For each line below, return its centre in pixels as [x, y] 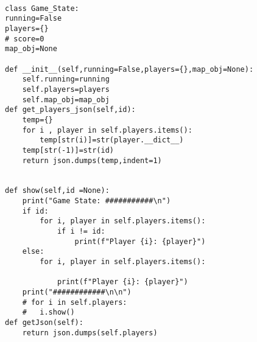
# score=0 [25, 39]
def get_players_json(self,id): [70, 110]
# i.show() [48, 312]
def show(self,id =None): [57, 191]
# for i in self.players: [75, 302]
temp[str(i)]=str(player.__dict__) [112, 140]
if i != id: [81, 232]
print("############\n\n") [77, 292]
